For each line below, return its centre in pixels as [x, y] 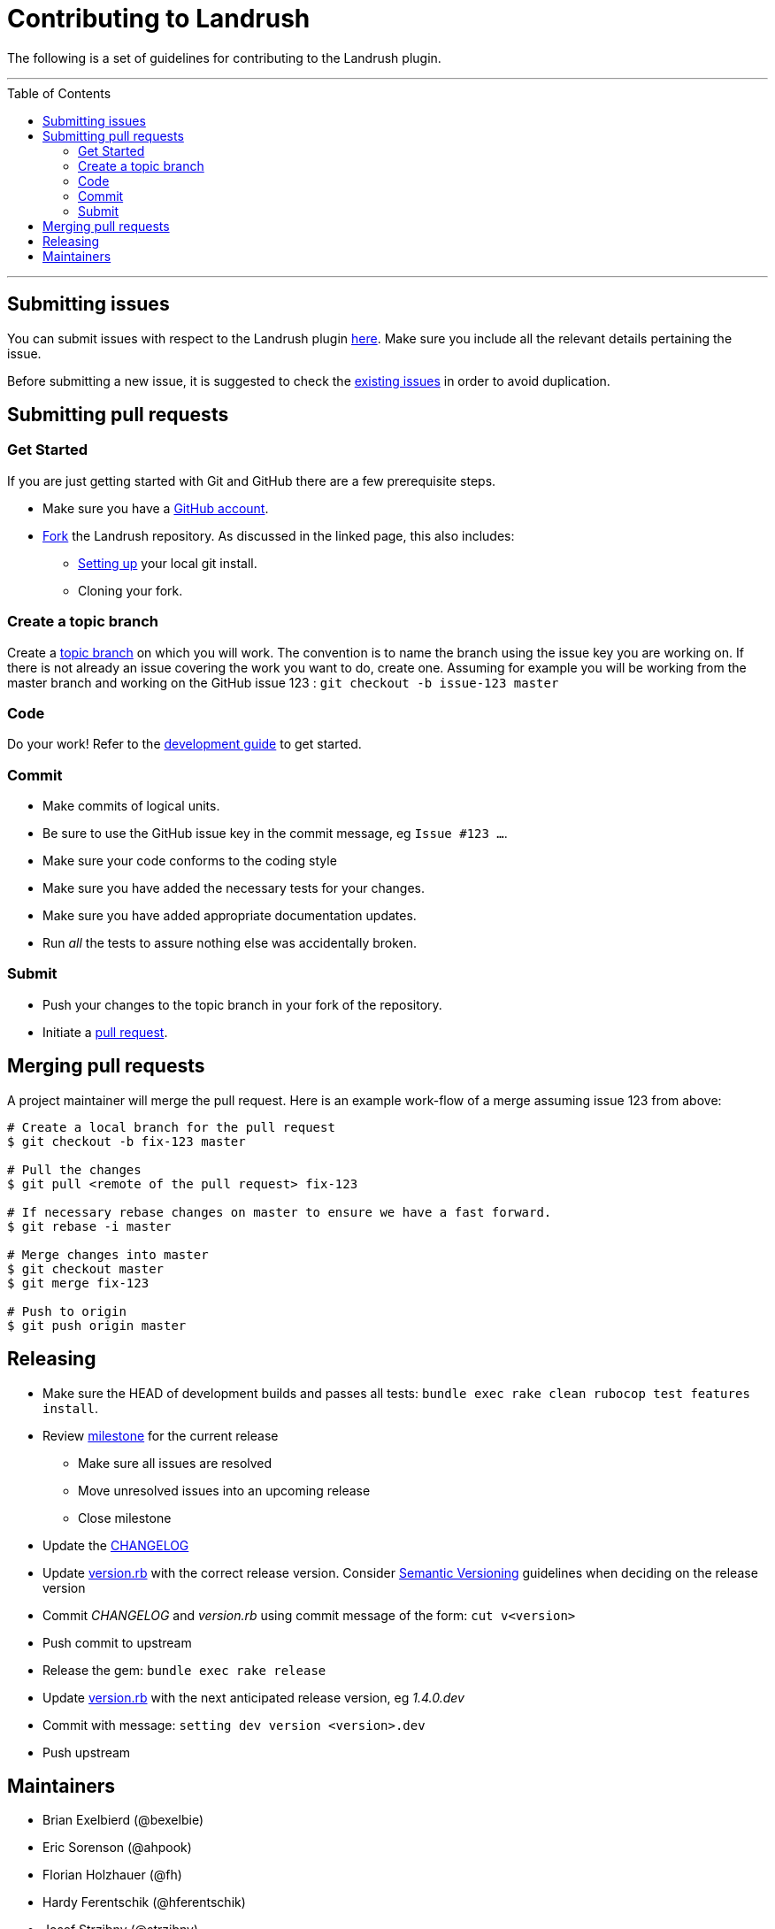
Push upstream [87, 1752]
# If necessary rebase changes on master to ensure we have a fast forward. [280, 1212]
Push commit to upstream [117, 1642]
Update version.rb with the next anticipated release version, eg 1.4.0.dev [253, 1697]
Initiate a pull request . [105, 1032]
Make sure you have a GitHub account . [156, 508]
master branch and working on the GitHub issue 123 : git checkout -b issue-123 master [283, 682]
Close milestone [125, 1518]
